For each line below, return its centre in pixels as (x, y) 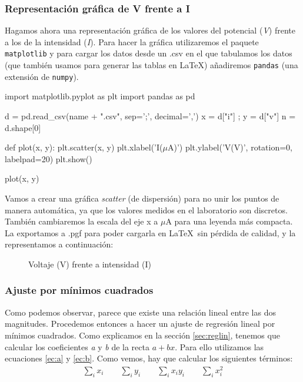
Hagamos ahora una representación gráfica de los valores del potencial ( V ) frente (150, 30)
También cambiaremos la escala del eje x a (81, 221)
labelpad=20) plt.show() (49, 158)
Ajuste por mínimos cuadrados (79, 290)
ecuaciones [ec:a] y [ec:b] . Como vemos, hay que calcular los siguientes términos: (149, 358)
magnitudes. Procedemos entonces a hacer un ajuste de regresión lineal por (140, 324)
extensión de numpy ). (42, 76)
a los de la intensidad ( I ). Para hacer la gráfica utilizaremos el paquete (132, 41)
